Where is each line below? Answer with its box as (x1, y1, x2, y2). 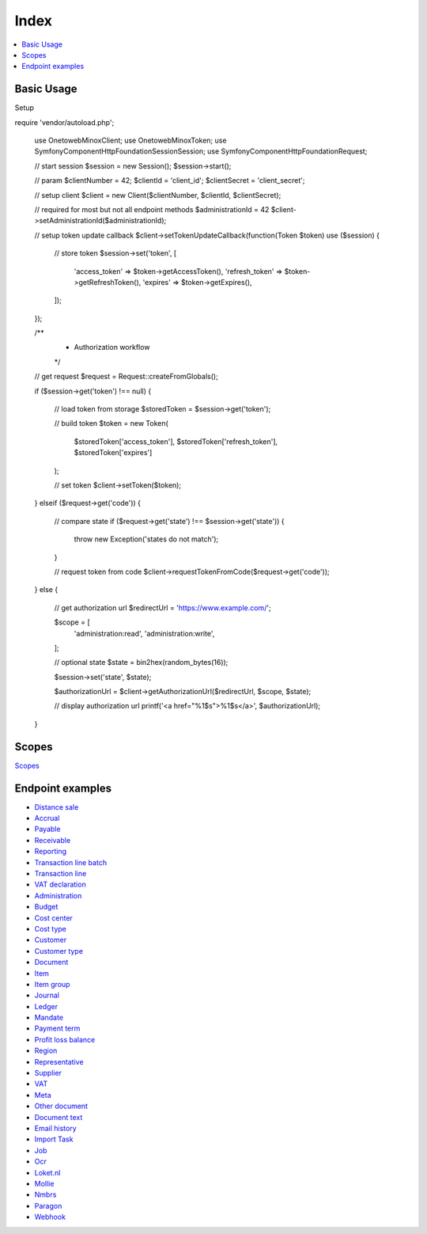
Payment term (34, 1023, 81, 1033)
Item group (34, 979, 70, 989)
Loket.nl (34, 1168, 61, 1177)
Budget (34, 902, 59, 912)
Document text (34, 1112, 83, 1122)
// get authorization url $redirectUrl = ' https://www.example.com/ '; (54, 602, 272, 613)
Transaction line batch (34, 857, 107, 867)
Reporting (34, 847, 67, 856)
